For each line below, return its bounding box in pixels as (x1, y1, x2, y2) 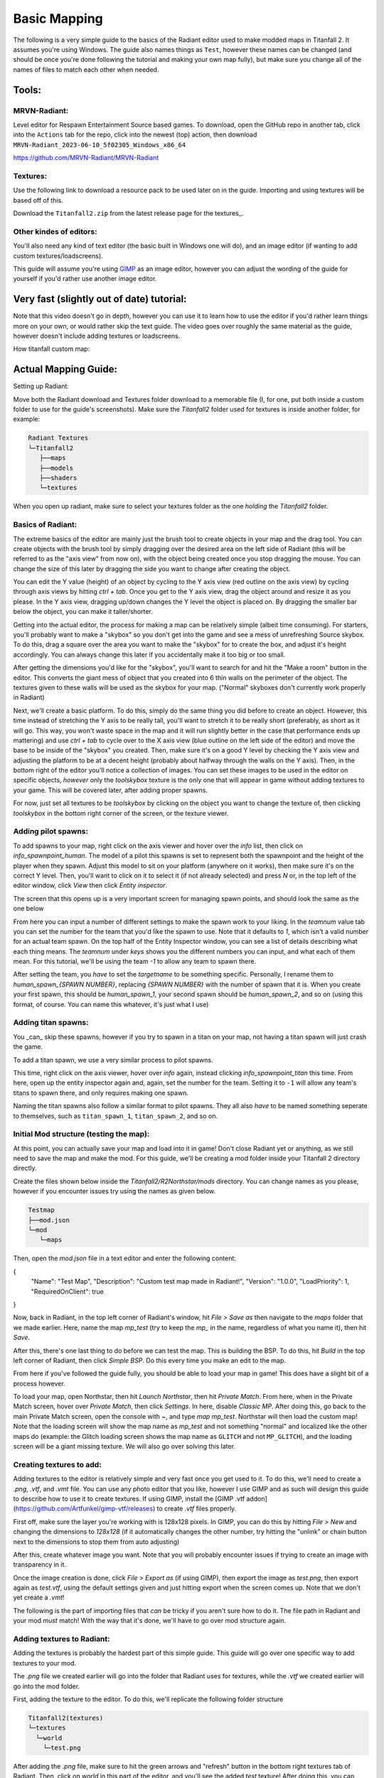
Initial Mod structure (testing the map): (13, 1129, 150, 1139)
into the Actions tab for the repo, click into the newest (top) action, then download (13, 130, 257, 139)
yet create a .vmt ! (13, 1593, 65, 1602)
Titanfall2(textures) (28, 1714, 104, 1722)
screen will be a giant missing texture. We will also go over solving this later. (13, 1442, 236, 1451)
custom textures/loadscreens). (13, 251, 103, 260)
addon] (246, 1494, 268, 1503)
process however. (13, 1379, 65, 1388)
